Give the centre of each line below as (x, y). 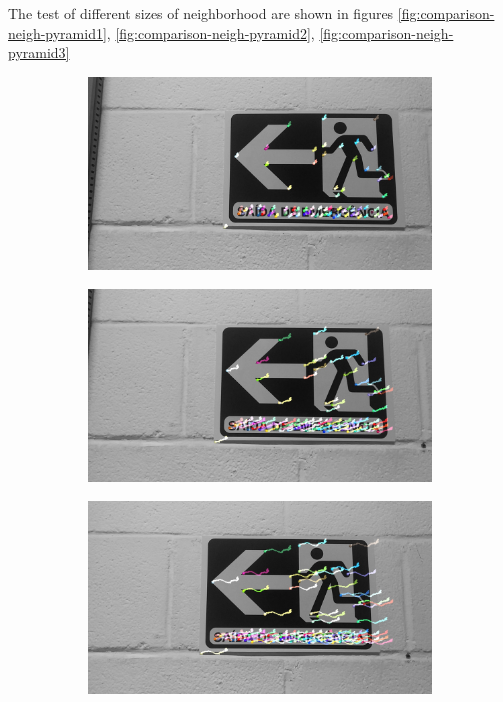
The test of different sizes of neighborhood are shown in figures (201, 13)
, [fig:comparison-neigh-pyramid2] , (210, 32)
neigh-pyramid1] (57, 32)
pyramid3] (39, 52)
